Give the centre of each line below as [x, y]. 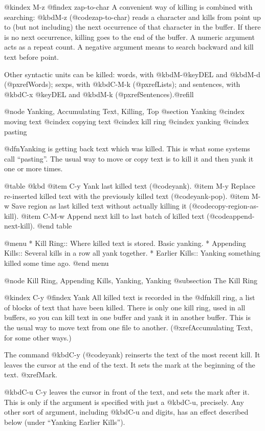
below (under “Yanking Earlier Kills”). [65, 422]
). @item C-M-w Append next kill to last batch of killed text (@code [122, 215]
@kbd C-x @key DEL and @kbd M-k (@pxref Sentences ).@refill [99, 94]
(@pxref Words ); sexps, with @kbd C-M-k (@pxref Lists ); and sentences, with [122, 84]
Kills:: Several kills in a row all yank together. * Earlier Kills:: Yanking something [132, 253]
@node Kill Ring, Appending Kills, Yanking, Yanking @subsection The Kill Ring [131, 280]
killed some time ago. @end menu [57, 263]
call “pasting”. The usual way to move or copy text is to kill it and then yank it [129, 158]
